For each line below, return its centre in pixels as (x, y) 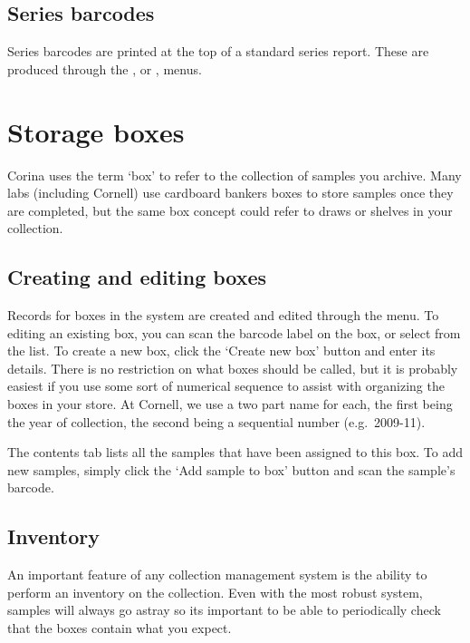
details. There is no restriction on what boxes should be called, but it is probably (233, 368)
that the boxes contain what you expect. (120, 628)
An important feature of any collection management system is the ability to (217, 575)
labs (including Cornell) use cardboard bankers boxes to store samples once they (230, 193)
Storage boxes (96, 131)
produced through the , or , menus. (105, 68)
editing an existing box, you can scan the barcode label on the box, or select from (234, 332)
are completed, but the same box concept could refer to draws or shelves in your (230, 210)
